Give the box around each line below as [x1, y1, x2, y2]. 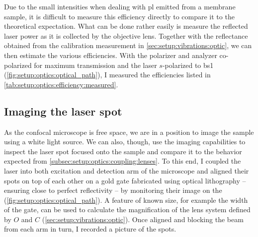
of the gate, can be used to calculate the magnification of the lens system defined [4, 204, 251, 215]
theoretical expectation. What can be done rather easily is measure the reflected [4, 21, 248, 31]
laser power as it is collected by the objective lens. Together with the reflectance [4, 30, 248, 41]
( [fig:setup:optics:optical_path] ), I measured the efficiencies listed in [4, 69, 211, 80]
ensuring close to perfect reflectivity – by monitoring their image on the [4, 185, 222, 195]
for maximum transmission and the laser [34, 59, 157, 70]
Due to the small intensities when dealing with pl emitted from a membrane [4, 1, 236, 11]
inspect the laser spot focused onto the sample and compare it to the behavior [4, 146, 242, 156]
